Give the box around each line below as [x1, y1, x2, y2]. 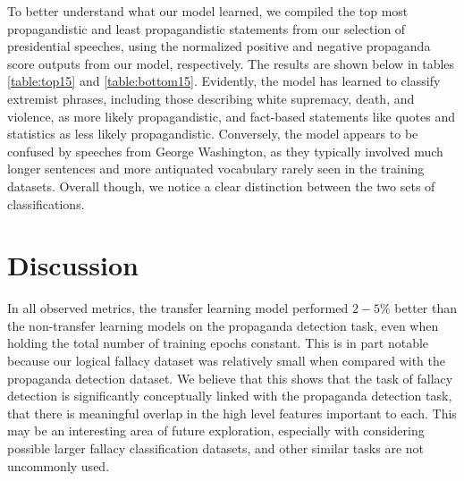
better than [394, 299, 458, 317]
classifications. [7, 194, 85, 213]
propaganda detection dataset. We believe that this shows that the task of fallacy [7, 368, 453, 387]
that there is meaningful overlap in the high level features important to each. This [7, 403, 457, 422]
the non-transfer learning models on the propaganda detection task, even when [7, 316, 439, 334]
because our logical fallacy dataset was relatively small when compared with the [7, 351, 445, 370]
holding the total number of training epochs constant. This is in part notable [7, 333, 429, 352]
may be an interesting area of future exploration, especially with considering [7, 421, 425, 440]
